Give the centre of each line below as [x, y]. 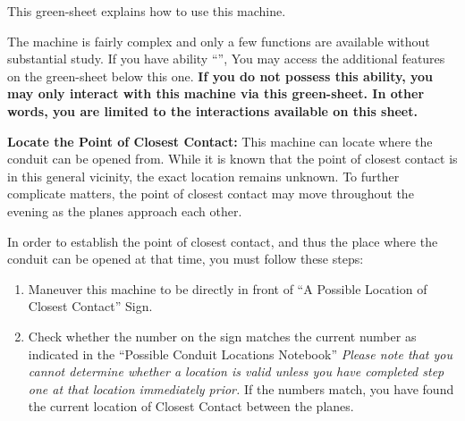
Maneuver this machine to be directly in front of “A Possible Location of [228, 288]
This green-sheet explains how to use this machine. [147, 11]
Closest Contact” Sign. [90, 306]
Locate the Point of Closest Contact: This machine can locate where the [220, 141]
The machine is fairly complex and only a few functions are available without [219, 41]
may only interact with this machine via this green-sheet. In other [216, 93]
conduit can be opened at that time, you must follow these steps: [186, 259]
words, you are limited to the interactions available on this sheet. [212, 110]
